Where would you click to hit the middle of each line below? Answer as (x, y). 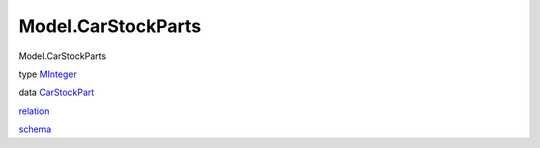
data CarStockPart (56, 92)
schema (35, 129)
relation (34, 111)
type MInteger (47, 74)
